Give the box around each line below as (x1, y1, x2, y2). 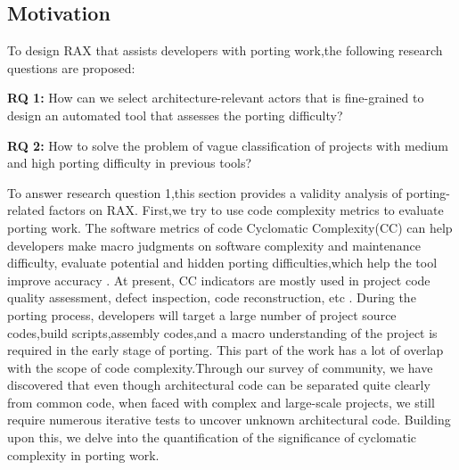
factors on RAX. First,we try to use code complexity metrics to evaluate (48, 201, 444, 219)
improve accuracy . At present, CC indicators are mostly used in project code (7, 270, 430, 289)
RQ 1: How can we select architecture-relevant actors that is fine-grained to (7, 88, 424, 107)
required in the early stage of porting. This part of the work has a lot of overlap (7, 341, 444, 359)
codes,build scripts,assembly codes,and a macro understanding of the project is (7, 323, 438, 342)
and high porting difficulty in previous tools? (7, 153, 252, 172)
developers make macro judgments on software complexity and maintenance (7, 235, 421, 254)
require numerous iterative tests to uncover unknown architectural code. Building (7, 410, 451, 429)
